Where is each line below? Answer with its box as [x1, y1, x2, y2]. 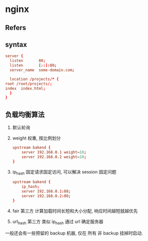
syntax [5, 40, 27, 48]
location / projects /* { [9, 76, 59, 81]
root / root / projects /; [5, 81, 52, 86]
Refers [5, 23, 26, 32]
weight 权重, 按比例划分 [12, 135, 61, 141]
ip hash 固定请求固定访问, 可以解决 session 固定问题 [12, 168, 117, 176]
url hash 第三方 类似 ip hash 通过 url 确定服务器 [12, 218, 104, 225]
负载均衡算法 [5, 110, 45, 118]
